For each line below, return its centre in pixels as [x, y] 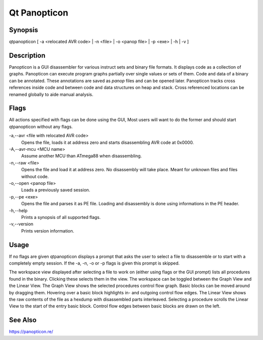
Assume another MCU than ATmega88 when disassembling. [82, 156]
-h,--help [18, 210]
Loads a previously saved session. [56, 190]
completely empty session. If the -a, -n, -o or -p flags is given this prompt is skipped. [94, 263]
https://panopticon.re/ [31, 332]
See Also [23, 320]
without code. [35, 176]
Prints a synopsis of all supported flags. [61, 217]
